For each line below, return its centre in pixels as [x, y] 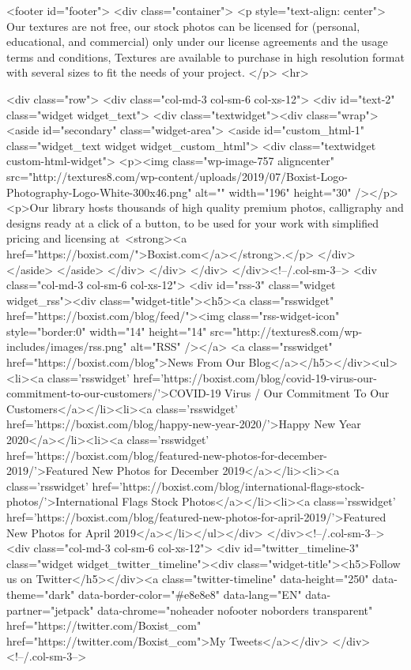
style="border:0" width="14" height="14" [107, 331]
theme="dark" [41, 594]
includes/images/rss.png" [67, 346]
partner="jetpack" [50, 610]
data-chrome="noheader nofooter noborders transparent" [235, 610]
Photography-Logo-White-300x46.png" [99, 192]
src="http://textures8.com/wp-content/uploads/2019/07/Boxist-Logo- [177, 176]
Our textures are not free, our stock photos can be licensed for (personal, [183, 26]
